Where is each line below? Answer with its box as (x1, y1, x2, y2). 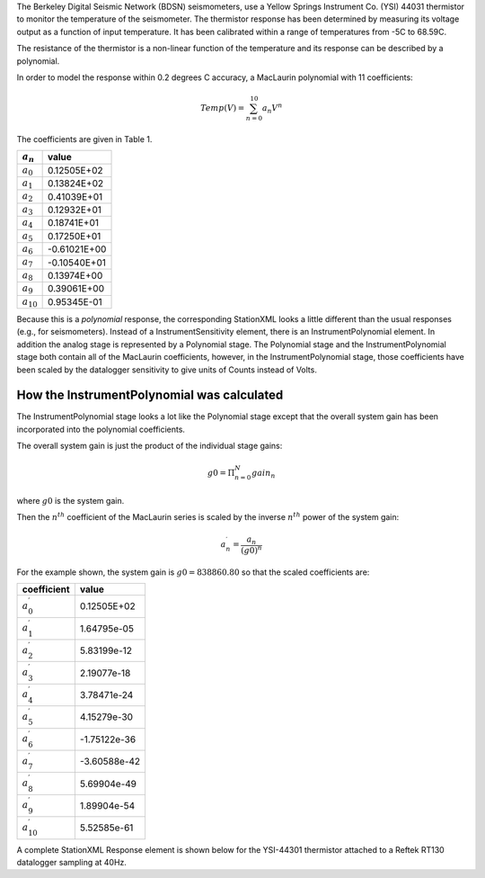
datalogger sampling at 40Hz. (16, 856, 128, 867)
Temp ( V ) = (200, 103, 245, 113)
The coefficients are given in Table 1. (16, 133, 153, 144)
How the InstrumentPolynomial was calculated (16, 388, 284, 403)
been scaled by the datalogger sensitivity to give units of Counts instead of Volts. (16, 364, 318, 375)
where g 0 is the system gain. (16, 495, 125, 506)
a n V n (261, 102, 283, 115)
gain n (251, 468, 276, 480)
